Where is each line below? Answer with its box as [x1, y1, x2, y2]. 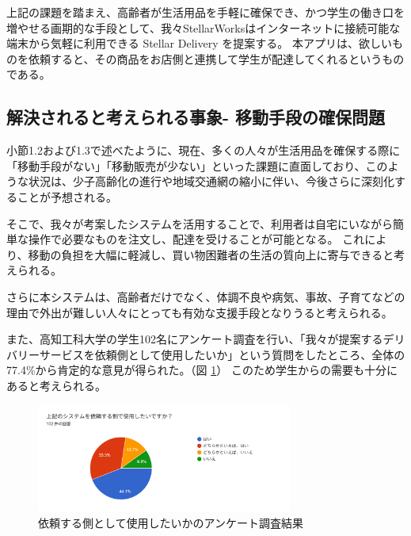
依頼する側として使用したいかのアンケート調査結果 [38, 514, 304, 530]
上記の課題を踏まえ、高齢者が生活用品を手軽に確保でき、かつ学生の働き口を [6, 4, 405, 20]
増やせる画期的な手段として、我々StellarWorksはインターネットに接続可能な [6, 19, 401, 36]
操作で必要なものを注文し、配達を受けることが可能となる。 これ [28, 231, 365, 247]
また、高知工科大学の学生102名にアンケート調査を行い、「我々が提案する [6, 331, 383, 347]
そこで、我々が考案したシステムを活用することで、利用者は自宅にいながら [6, 215, 394, 232]
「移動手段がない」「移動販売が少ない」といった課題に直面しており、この [6, 157, 388, 174]
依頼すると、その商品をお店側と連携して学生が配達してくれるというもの [28, 50, 405, 67]
